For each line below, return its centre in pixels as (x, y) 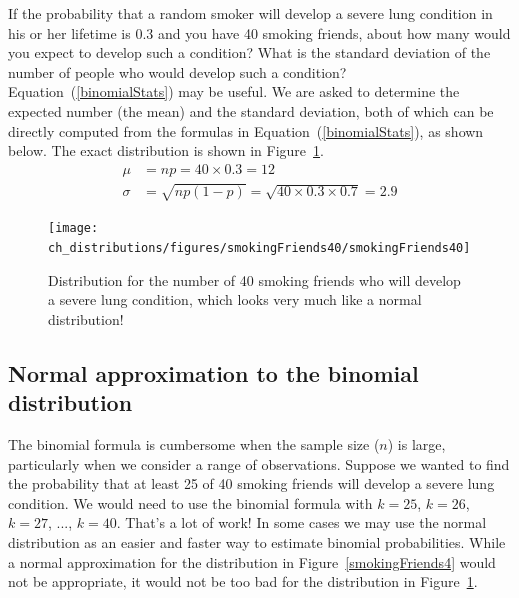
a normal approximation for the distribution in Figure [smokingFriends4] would (252, 561)
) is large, (416, 444)
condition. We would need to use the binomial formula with (190, 502)
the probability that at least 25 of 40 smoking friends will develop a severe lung (251, 483)
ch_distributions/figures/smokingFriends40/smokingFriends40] (259, 248)
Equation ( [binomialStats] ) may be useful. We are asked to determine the (234, 91)
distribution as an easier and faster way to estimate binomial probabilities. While (257, 542)
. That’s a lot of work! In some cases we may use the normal (301, 522)
